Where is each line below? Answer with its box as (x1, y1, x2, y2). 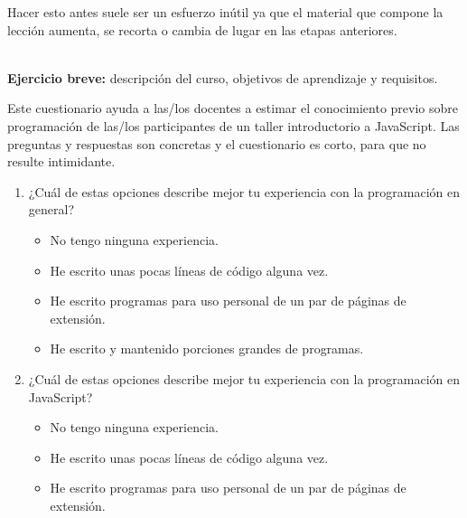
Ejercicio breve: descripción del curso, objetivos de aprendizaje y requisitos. (7, 68, 438, 87)
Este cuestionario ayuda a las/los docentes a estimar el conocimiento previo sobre (7, 99, 458, 118)
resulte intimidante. (7, 152, 116, 171)
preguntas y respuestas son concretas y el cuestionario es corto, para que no (7, 134, 426, 153)
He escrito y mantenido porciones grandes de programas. (50, 339, 364, 358)
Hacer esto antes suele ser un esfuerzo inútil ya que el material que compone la (7, 3, 444, 21)
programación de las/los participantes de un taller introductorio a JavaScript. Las (7, 116, 460, 135)
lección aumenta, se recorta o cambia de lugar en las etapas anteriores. (7, 20, 397, 39)
